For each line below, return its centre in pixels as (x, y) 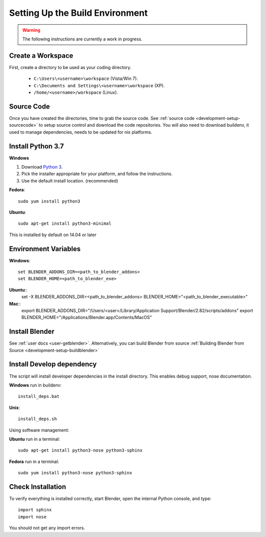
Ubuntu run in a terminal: (34, 439)
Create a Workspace (41, 55)
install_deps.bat (39, 396)
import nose (32, 517)
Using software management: (39, 430)
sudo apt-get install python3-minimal (65, 224)
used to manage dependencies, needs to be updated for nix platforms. (81, 132)
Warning (31, 30)
